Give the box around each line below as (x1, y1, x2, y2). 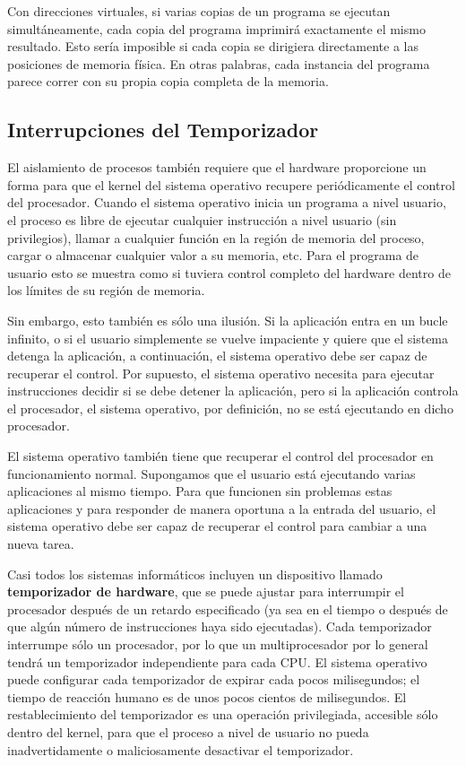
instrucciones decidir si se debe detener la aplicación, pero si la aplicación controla (7, 381, 459, 400)
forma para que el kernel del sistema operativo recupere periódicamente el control (7, 175, 455, 194)
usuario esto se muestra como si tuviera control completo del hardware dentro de (7, 263, 451, 282)
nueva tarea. (7, 535, 74, 553)
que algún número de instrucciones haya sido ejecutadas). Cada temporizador (7, 617, 432, 636)
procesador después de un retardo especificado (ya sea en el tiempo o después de (7, 599, 448, 618)
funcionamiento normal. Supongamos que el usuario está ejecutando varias (7, 464, 416, 482)
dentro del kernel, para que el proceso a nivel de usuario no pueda (7, 722, 369, 741)
